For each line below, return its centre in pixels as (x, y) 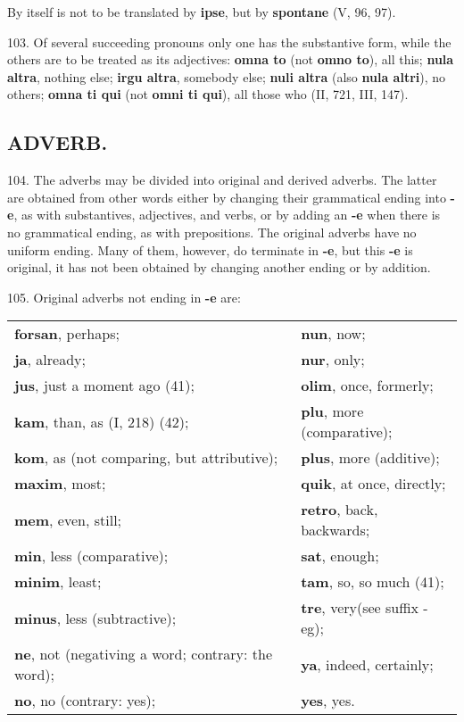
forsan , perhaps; (67, 334)
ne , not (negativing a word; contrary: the (144, 654)
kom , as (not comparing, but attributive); (146, 458)
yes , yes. (328, 701)
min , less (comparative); (91, 556)
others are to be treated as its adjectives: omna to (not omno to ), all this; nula (231, 59)
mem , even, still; (68, 519)
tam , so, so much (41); (373, 582)
